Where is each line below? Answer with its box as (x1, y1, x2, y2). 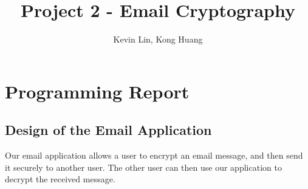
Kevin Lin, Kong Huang (113, 33, 203, 46)
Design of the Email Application (5, 120, 212, 139)
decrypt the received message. (5, 173, 115, 185)
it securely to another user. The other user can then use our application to (5, 160, 282, 173)
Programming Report (5, 78, 190, 103)
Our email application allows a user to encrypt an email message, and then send (5, 149, 303, 162)
